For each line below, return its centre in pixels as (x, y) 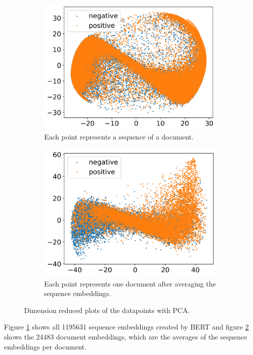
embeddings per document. (45, 346)
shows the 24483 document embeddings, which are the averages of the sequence (126, 337)
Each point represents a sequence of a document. (119, 137)
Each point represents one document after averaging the (130, 283)
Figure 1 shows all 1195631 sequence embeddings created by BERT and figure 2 (126, 327)
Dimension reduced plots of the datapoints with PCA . (107, 310)
